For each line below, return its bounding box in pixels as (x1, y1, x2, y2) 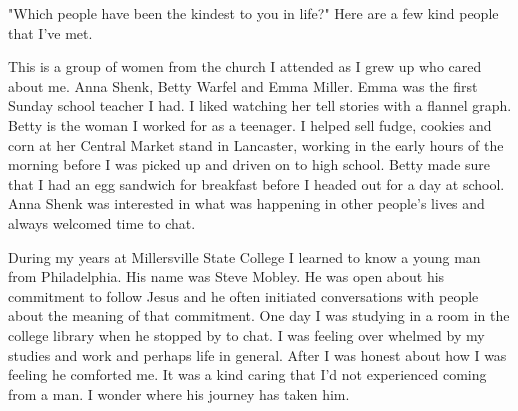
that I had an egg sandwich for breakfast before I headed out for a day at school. (8, 173, 505, 194)
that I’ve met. (8, 22, 93, 43)
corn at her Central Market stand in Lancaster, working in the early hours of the (8, 134, 504, 155)
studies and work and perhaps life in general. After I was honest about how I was (8, 344, 507, 365)
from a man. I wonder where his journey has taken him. (8, 383, 350, 404)
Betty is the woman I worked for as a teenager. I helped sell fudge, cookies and (8, 114, 492, 135)
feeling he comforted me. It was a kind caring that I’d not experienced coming (8, 364, 487, 385)
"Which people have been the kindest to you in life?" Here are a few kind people (8, 3, 499, 23)
